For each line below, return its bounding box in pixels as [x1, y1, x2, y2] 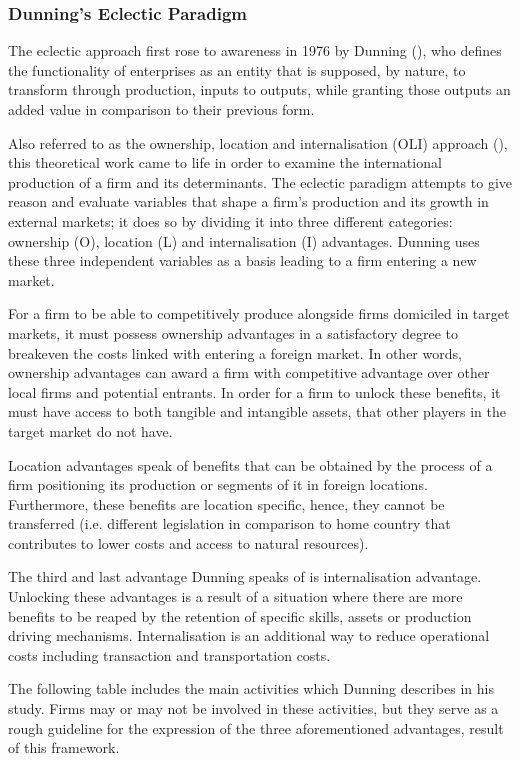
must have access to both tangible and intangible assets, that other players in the [8, 401, 506, 422]
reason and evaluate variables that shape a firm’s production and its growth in [8, 191, 489, 212]
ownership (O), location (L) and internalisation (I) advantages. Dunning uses [8, 230, 480, 251]
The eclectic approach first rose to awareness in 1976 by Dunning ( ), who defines [8, 40, 502, 61]
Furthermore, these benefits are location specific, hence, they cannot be [8, 493, 445, 514]
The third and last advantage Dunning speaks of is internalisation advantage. [8, 566, 482, 587]
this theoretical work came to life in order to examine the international [8, 152, 442, 173]
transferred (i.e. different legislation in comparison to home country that [8, 513, 451, 534]
